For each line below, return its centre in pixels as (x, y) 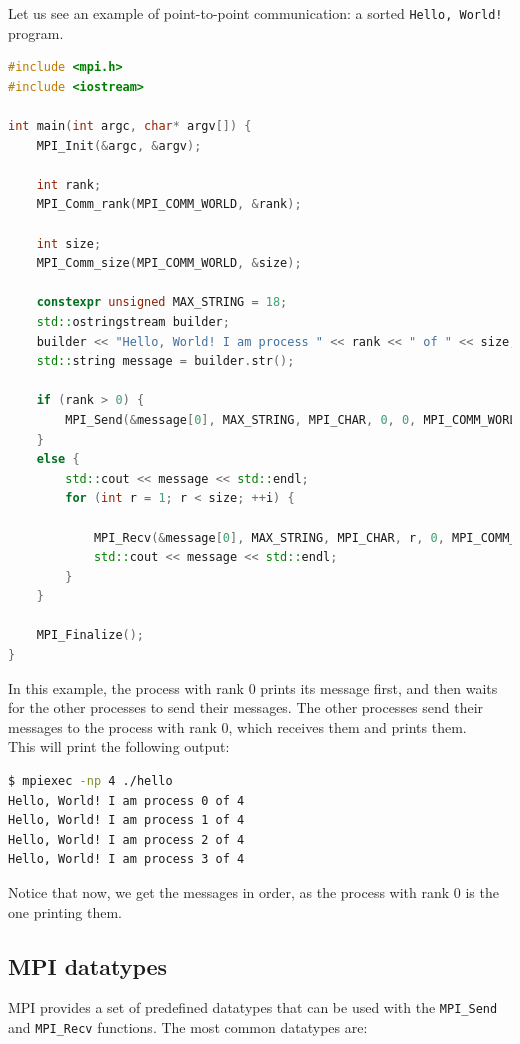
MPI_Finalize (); (90, 635)
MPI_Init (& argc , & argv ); (119, 145)
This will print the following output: (119, 746)
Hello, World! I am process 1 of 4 (126, 820)
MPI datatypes (88, 965)
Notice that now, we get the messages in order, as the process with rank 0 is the (253, 892)
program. (36, 32)
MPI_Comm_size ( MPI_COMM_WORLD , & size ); (169, 263)
